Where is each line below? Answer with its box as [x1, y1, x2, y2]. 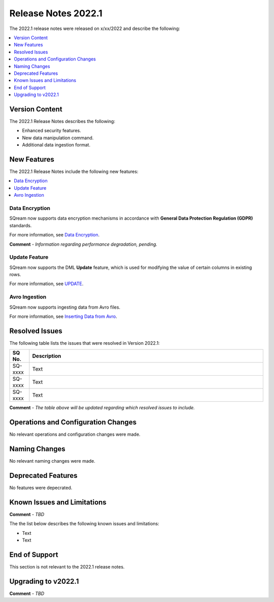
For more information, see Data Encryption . [9, 232, 100, 238]
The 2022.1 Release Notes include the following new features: [9, 168, 139, 175]
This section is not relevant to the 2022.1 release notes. [9, 563, 125, 569]
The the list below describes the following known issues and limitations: [9, 521, 159, 527]
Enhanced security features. [22, 128, 81, 134]
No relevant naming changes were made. [9, 458, 96, 464]
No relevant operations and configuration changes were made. [9, 431, 141, 437]
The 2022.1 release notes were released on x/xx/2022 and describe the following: [9, 25, 180, 32]
